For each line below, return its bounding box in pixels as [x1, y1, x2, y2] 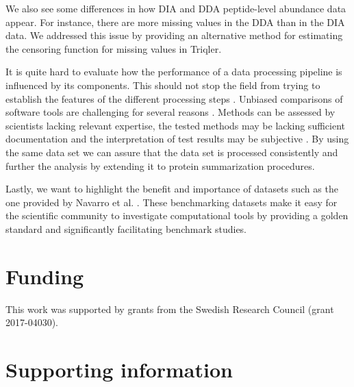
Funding [5, 262, 84, 290]
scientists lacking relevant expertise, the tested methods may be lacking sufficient [5, 118, 345, 132]
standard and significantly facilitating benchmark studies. [5, 221, 247, 236]
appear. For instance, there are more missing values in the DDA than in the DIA [5, 14, 345, 29]
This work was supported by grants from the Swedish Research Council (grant [5, 301, 334, 316]
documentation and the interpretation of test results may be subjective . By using [5, 132, 349, 146]
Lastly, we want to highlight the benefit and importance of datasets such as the [5, 182, 338, 196]
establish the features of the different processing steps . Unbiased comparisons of [5, 91, 343, 105]
